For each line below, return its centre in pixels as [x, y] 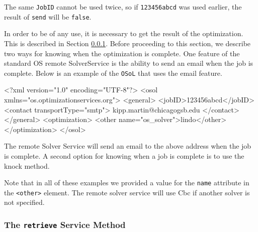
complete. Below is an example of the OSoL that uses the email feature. [113, 73]
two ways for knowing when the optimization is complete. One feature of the [122, 53]
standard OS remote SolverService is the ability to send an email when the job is [129, 63]
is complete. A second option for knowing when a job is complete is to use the [124, 155]
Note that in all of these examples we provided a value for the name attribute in [127, 183]
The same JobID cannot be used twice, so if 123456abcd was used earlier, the [123, 7]
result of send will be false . [48, 16]
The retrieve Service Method [65, 224]
